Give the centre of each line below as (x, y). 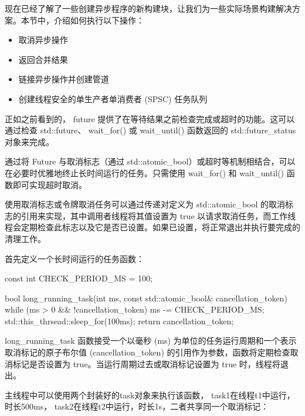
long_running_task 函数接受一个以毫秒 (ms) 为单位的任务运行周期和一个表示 (151, 340)
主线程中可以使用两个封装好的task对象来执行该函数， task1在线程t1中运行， (150, 395)
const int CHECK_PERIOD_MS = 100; (79, 278)
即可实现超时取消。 (50, 184)
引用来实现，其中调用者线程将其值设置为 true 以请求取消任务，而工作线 (158, 215)
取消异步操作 (43, 40)
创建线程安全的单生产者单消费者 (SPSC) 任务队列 (113, 98)
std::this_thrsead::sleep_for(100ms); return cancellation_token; (119, 321)
